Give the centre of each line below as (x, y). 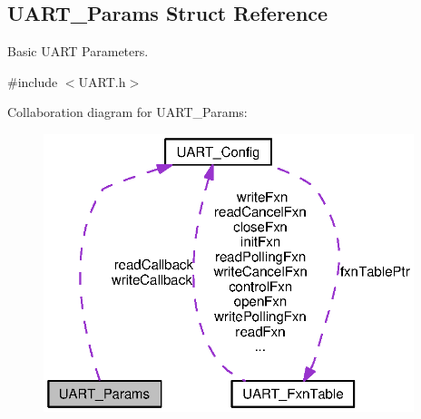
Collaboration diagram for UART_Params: (127, 112)
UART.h (102, 81)
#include (33, 81)
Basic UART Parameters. (78, 51)
